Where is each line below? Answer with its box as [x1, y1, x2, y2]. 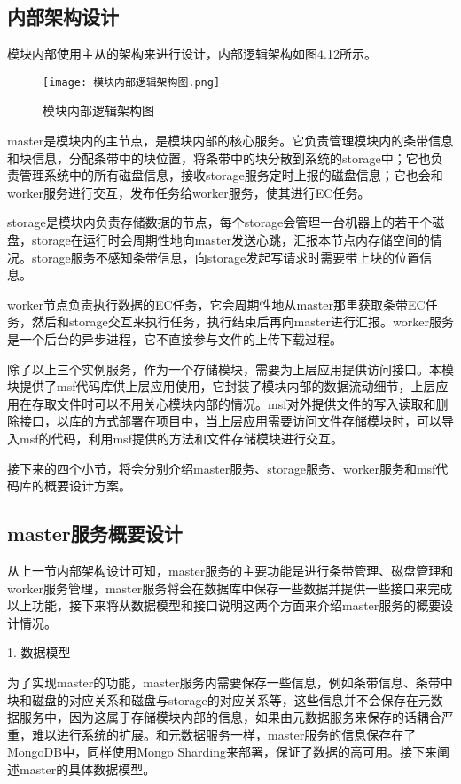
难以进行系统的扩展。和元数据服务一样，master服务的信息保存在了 [31, 725, 417, 743]
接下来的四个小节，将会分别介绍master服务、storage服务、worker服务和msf [7, 459, 436, 477]
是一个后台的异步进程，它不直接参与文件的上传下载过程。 [7, 329, 342, 348]
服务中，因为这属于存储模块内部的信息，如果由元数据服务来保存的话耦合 [19, 708, 441, 726]
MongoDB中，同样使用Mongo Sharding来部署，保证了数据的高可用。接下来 [7, 742, 438, 761]
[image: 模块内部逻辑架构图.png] [43, 75, 221, 89]
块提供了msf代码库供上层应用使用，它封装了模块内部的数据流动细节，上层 [7, 377, 436, 396]
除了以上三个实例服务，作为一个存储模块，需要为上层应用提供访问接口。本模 [7, 359, 454, 378]
